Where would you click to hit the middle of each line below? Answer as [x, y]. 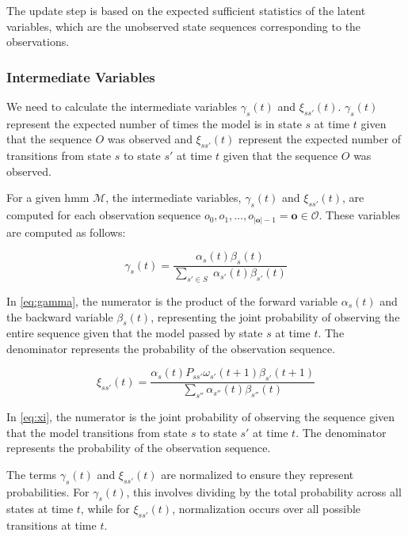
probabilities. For [48, 491]
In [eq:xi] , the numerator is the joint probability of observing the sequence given [201, 417]
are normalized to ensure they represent [257, 474]
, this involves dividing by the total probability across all [264, 491]
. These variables [359, 215]
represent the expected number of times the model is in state [154, 123]
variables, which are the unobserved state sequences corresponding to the [184, 26]
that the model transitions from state [97, 432]
